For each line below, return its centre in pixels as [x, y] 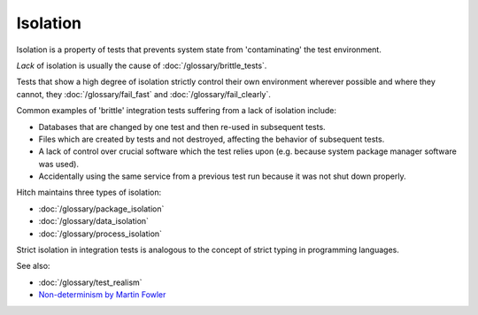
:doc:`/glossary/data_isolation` [94, 221]
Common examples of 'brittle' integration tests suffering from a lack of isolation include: [176, 111]
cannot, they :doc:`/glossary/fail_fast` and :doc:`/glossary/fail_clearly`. [144, 94]
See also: [33, 266]
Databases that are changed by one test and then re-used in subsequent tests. [182, 127]
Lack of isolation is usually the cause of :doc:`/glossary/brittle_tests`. [142, 65]
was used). [59, 164]
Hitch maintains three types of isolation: [89, 192]
